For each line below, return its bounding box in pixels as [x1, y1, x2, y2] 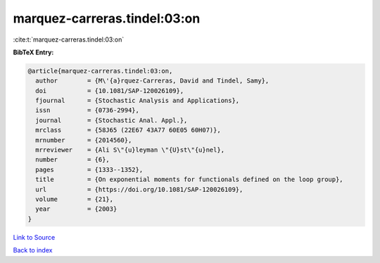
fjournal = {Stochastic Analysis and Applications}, [35, 97, 240, 105]
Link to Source [13, 233, 56, 241]
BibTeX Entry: [13, 48, 54, 56]
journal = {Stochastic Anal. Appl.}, [35, 116, 188, 124]
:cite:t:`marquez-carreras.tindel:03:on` [13, 35, 125, 44]
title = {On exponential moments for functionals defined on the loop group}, [35, 176, 344, 183]
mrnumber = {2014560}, [35, 136, 132, 144]
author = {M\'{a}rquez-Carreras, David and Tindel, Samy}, [35, 77, 270, 85]
